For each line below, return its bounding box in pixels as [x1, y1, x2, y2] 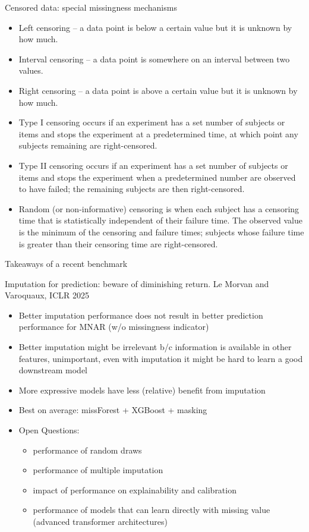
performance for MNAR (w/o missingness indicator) [18, 320, 209, 333]
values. [18, 64, 43, 77]
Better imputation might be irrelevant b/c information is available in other [18, 341, 292, 353]
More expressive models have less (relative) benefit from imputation [18, 383, 266, 396]
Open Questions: [18, 424, 80, 436]
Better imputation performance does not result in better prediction [18, 309, 263, 321]
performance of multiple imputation [33, 464, 163, 476]
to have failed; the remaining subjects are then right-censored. [18, 182, 245, 195]
